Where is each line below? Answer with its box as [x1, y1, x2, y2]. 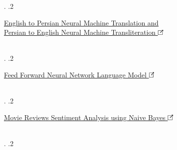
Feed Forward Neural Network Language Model [4, 69, 147, 79]
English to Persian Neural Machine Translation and [4, 17, 159, 27]
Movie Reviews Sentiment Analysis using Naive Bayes [4, 112, 166, 122]
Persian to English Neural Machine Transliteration [4, 27, 156, 37]
